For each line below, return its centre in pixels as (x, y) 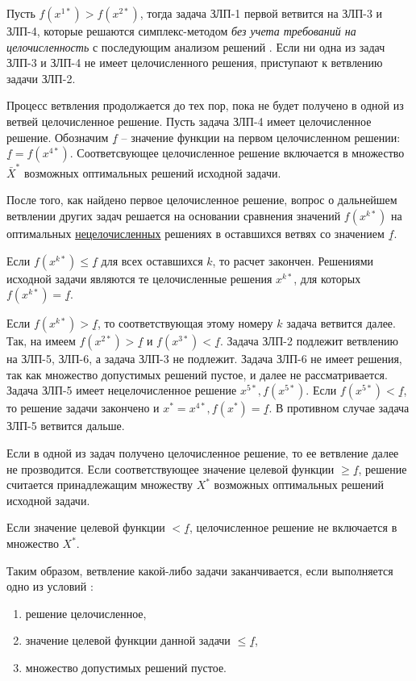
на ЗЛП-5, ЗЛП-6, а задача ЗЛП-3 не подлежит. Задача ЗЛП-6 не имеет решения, (204, 359)
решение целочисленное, (86, 613)
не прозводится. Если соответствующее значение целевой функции (171, 468)
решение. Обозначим (58, 137)
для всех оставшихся (152, 260)
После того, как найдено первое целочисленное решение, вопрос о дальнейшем (202, 200)
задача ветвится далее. (341, 323)
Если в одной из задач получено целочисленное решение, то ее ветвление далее (203, 453)
